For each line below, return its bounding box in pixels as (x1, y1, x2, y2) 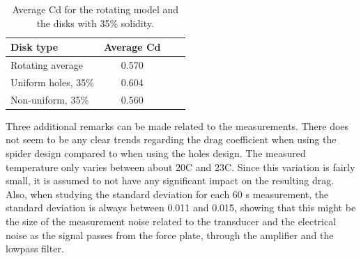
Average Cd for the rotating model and (12, 2, 179, 16)
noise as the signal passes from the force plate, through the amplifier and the (6, 227, 334, 242)
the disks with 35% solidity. (36, 15, 154, 30)
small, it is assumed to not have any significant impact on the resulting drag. (6, 173, 335, 188)
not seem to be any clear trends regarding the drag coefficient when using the (6, 132, 337, 147)
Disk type (10, 40, 59, 54)
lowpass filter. (6, 241, 64, 256)
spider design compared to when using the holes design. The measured (6, 146, 306, 160)
